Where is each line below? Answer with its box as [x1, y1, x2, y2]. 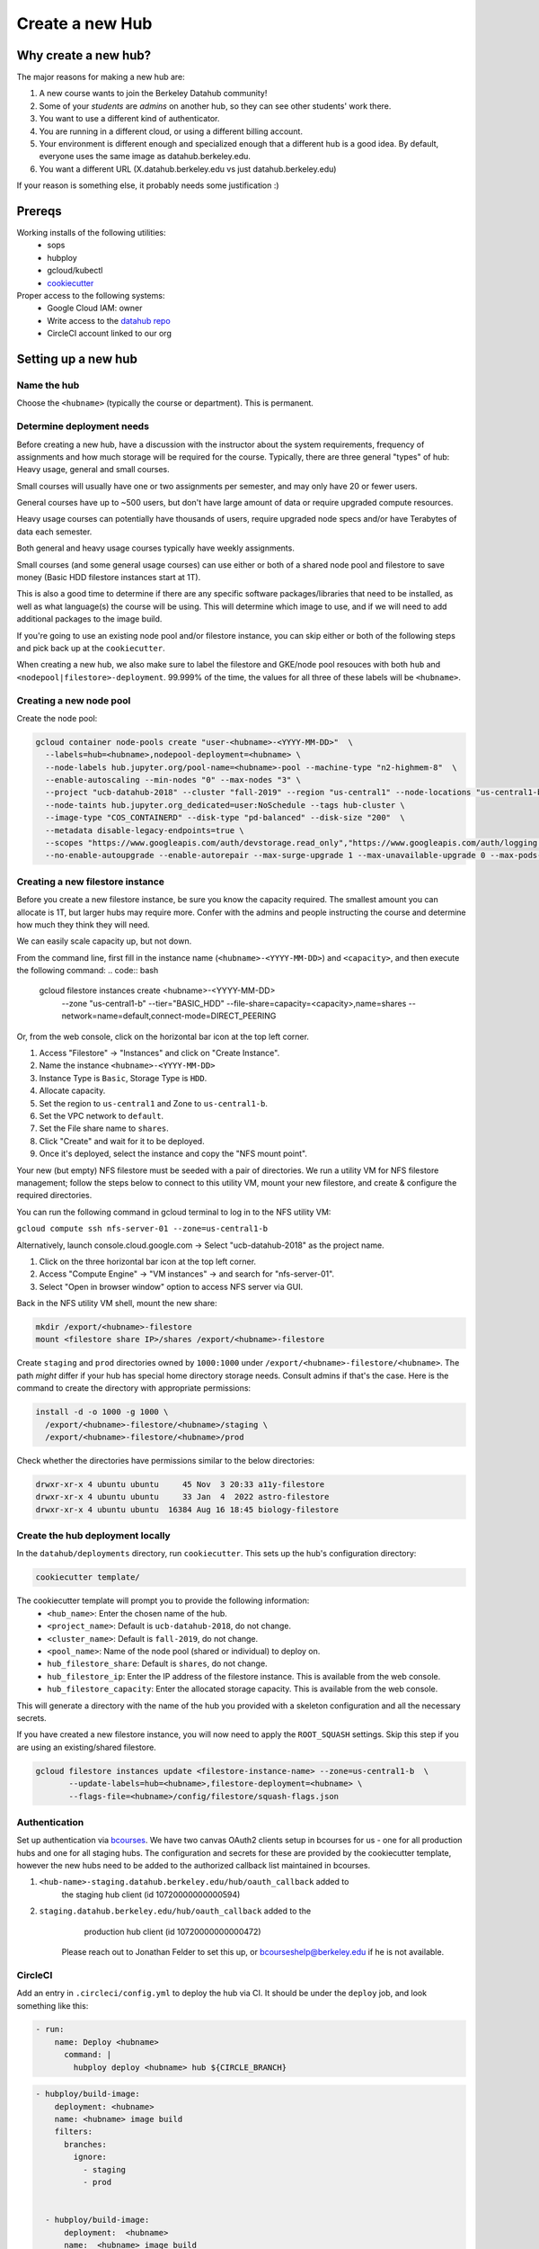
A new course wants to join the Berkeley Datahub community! [39, 88, 268, 99]
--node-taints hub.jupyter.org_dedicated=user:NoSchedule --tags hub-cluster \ [45, 800, 406, 810]
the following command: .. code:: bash [16, 965, 159, 976]
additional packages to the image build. [16, 614, 163, 624]
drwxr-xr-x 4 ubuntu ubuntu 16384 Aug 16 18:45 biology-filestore [35, 1504, 340, 1515]
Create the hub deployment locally [16, 1529, 171, 1542]
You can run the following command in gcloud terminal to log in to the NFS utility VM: [16, 1206, 331, 1217]
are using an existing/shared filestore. [16, 1742, 156, 1752]
